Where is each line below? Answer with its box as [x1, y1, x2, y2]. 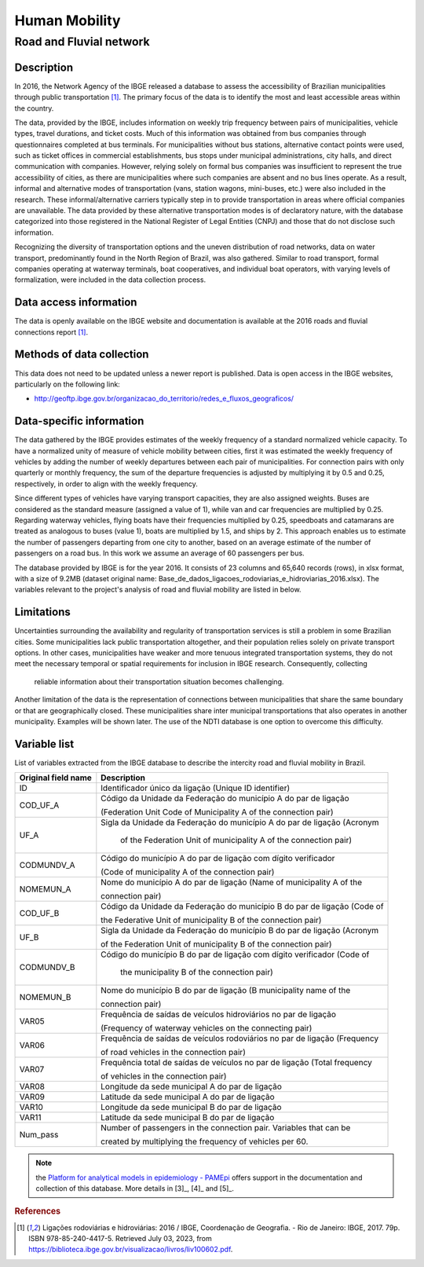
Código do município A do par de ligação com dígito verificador [101, 853, 335, 864]
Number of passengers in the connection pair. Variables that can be [101, 1122, 351, 1133]
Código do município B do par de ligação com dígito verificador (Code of [101, 949, 370, 960]
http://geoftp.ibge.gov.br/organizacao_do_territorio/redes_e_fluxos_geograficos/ [34, 394, 294, 404]
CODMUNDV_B [19, 962, 75, 973]
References [14, 1206, 61, 1217]
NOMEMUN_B [19, 992, 71, 1003]
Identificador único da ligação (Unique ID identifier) [101, 782, 291, 793]
